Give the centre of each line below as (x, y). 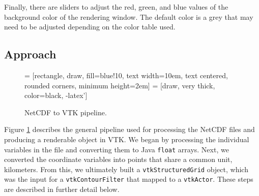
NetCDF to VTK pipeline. (66, 112)
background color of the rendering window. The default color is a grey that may (129, 17)
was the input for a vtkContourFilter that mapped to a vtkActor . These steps (129, 179)
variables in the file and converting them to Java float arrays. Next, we (117, 149)
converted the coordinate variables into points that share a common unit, (118, 159)
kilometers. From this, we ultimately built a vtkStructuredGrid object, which (126, 169)
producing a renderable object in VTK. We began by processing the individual (127, 139)
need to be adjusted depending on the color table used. (90, 27)
